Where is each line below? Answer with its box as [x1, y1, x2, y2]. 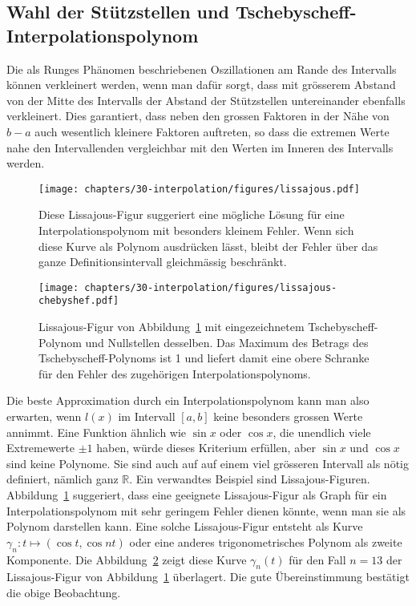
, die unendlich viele [273, 423, 371, 440]
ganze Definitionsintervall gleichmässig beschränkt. [38, 253, 287, 270]
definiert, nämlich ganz [6, 471, 119, 487]
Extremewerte [6, 439, 75, 456]
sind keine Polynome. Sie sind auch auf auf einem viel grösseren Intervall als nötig [6, 454, 409, 471]
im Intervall [118, 408, 176, 425]
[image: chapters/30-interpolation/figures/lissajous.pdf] [38, 183, 360, 195]
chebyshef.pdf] [38, 295, 119, 307]
